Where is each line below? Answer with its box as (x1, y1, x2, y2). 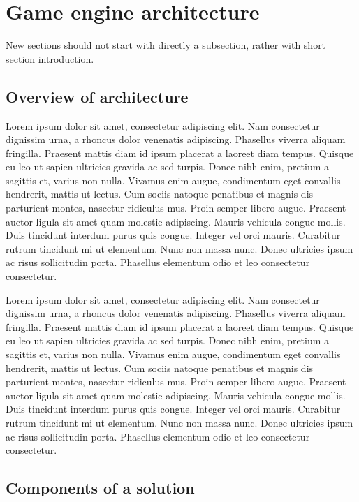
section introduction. (6, 51, 94, 66)
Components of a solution (6, 477, 195, 499)
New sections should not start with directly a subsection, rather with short (6, 38, 326, 52)
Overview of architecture (6, 85, 189, 107)
